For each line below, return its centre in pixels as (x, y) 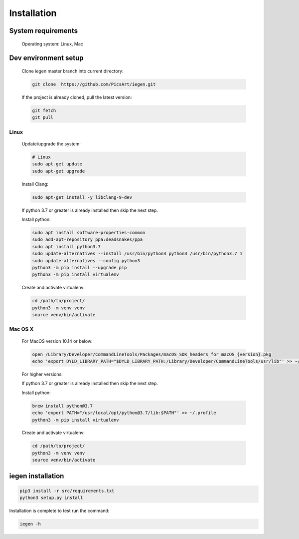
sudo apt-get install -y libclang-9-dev (82, 197)
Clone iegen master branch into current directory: (73, 71)
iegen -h (30, 524)
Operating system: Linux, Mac (52, 44)
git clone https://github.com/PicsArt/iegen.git (94, 84)
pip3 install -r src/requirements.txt (67, 491)
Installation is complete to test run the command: (59, 511)
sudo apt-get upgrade (59, 171)
